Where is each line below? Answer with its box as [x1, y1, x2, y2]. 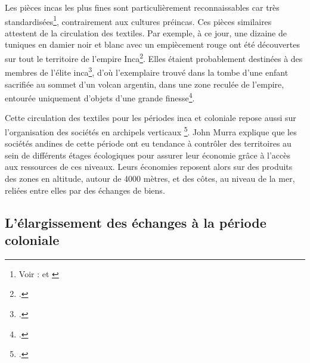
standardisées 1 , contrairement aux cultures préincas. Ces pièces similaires [5, 13, 272, 27]
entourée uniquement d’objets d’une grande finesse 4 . [5, 90, 195, 104]
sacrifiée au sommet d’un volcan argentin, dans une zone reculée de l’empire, [5, 77, 284, 90]
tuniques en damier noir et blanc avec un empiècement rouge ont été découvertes [5, 38, 300, 51]
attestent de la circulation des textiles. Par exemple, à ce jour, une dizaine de [5, 26, 287, 39]
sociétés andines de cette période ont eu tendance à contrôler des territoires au [5, 137, 292, 150]
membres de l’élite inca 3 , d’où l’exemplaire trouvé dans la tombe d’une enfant [5, 64, 289, 78]
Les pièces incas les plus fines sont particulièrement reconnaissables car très [5, 1, 280, 13]
